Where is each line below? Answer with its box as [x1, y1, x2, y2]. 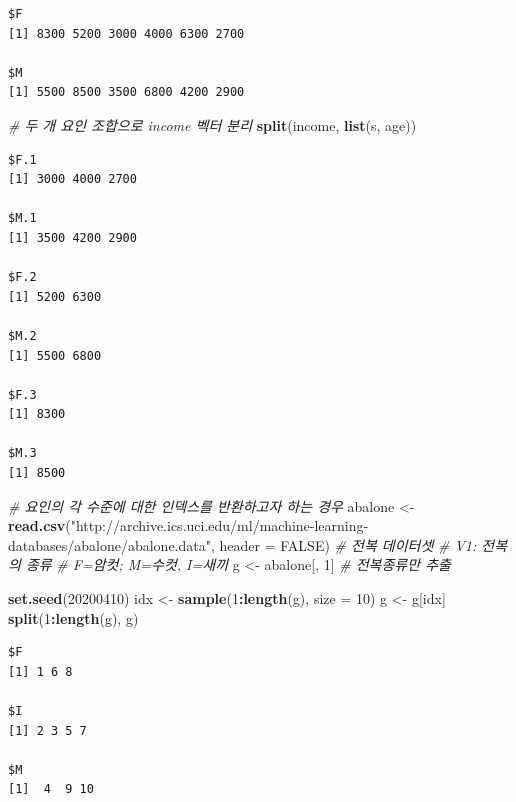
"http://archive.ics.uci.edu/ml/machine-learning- [70, 515, 369, 536]
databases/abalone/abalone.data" [8, 534, 211, 555]
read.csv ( [8, 515, 71, 536]
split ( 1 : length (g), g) [8, 607, 139, 628]
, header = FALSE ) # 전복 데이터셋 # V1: [210, 534, 477, 555]
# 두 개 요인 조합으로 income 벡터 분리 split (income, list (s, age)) [8, 114, 417, 135]
